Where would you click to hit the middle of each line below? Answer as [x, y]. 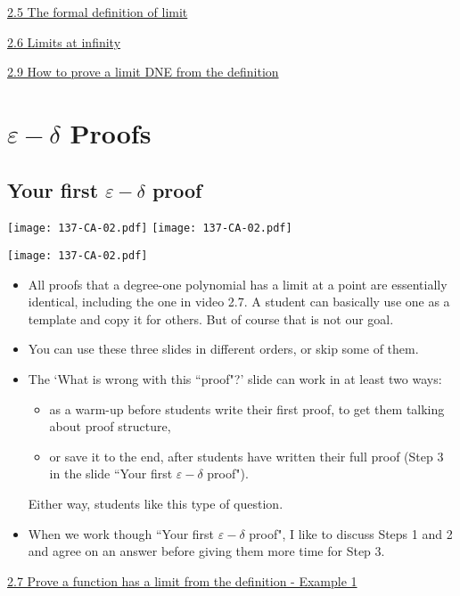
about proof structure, [110, 426]
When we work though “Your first [121, 533]
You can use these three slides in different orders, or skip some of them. [223, 349]
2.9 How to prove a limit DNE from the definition [143, 72]
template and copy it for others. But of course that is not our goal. [211, 318]
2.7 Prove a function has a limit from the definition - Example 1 [182, 580]
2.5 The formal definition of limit [98, 12]
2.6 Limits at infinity [64, 41]
